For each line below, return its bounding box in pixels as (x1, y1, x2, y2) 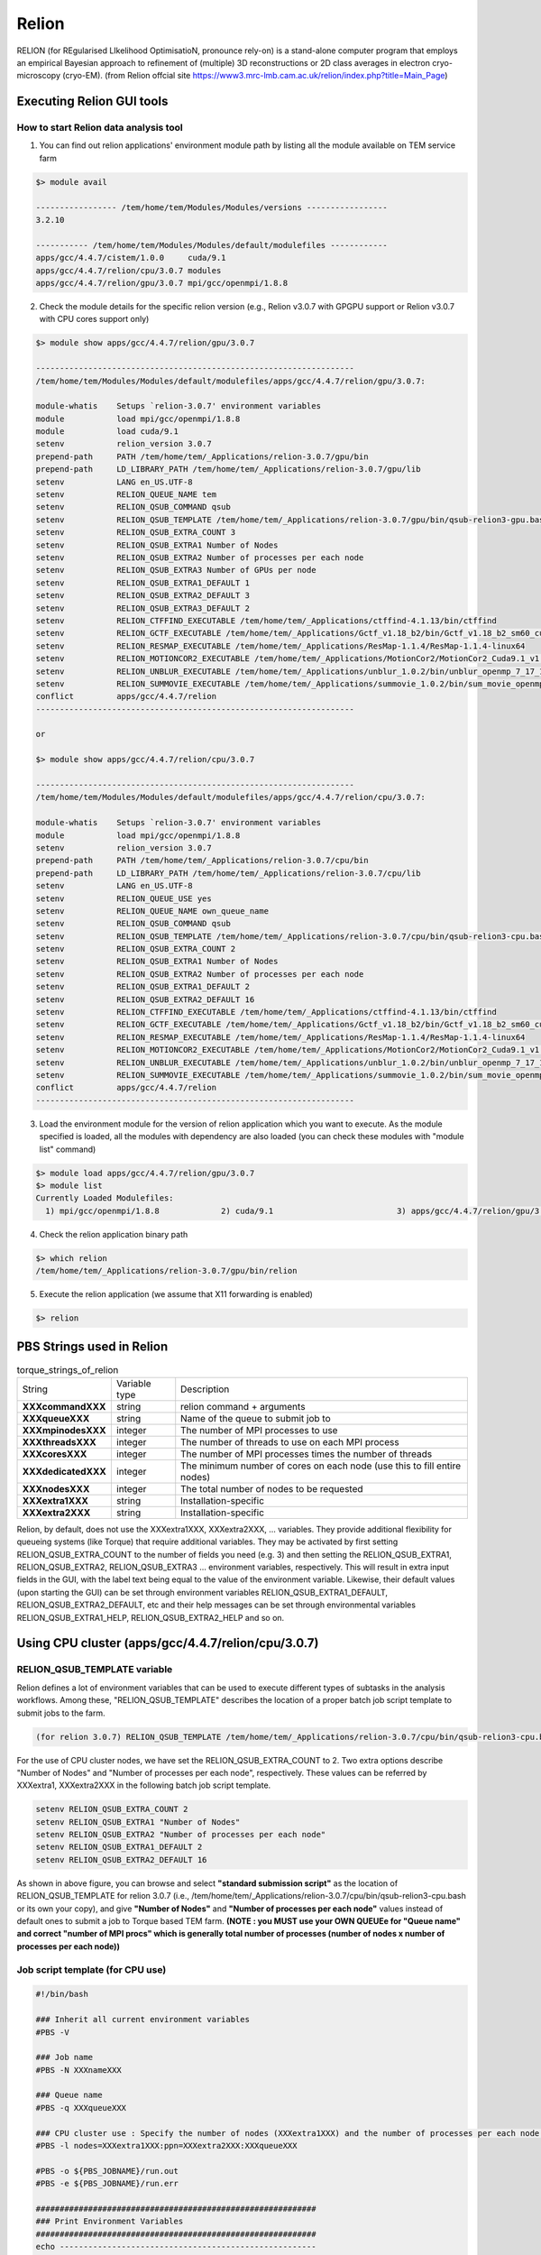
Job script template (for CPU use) (16, 1963, 167, 1975)
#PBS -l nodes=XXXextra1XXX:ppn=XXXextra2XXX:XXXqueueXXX (35, 2140, 298, 2151)
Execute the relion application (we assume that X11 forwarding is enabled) (39, 1289, 313, 1300)
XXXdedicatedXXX (22, 1465, 107, 1477)
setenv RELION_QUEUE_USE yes (35, 893, 212, 904)
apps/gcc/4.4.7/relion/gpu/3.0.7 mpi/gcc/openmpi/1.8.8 (35, 278, 289, 288)
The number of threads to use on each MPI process (180, 1435, 400, 1448)
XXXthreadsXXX (22, 1435, 96, 1448)
